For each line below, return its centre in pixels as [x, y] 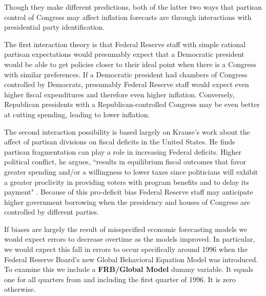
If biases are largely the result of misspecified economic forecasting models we [126, 229]
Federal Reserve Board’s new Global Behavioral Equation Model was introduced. [131, 259]
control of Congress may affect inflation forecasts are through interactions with [128, 17]
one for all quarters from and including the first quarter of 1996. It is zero [120, 279]
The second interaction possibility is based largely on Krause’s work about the [127, 131]
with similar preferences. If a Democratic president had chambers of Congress [126, 74]
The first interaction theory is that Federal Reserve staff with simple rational [125, 44]
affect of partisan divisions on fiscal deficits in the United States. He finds [120, 142]
